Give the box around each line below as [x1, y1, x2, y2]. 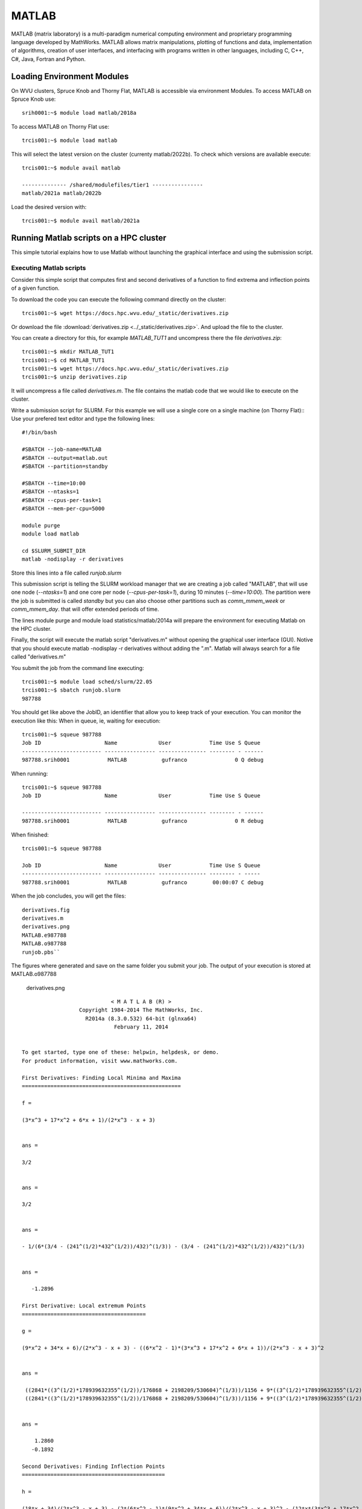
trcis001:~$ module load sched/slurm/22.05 [22, 678, 153, 685]
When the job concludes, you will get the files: [11, 892, 126, 899]
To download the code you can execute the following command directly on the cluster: [11, 296, 226, 303]
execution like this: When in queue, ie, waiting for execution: [11, 717, 161, 724]
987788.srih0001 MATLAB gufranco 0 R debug [22, 818, 264, 825]
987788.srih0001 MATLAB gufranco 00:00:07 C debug [22, 879, 264, 885]
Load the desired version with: [11, 203, 87, 211]
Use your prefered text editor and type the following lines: [11, 415, 155, 423]
